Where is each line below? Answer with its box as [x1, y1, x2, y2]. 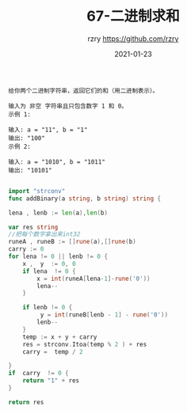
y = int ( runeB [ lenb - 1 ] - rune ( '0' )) [40, 311, 169, 319]
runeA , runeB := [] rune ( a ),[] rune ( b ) [8, 238, 136, 246]
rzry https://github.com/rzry [87, 33, 179, 44]
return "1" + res [22, 377, 80, 385]
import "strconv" [8, 187, 66, 195]
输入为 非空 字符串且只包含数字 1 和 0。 [8, 102, 128, 110]
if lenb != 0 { [22, 304, 73, 312]
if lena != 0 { [22, 267, 77, 275]
